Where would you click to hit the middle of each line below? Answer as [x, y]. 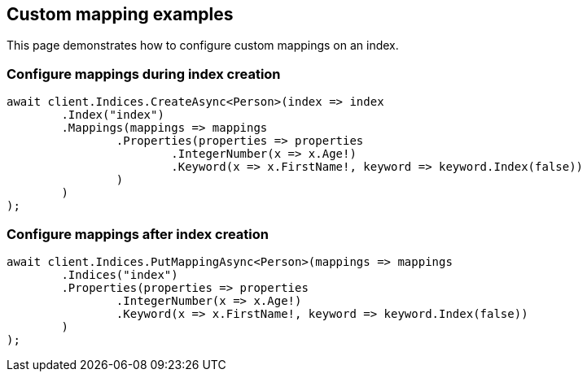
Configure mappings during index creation [144, 74]
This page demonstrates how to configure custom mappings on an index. [203, 46]
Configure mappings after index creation [138, 234]
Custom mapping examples [120, 14]
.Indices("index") [120, 274]
